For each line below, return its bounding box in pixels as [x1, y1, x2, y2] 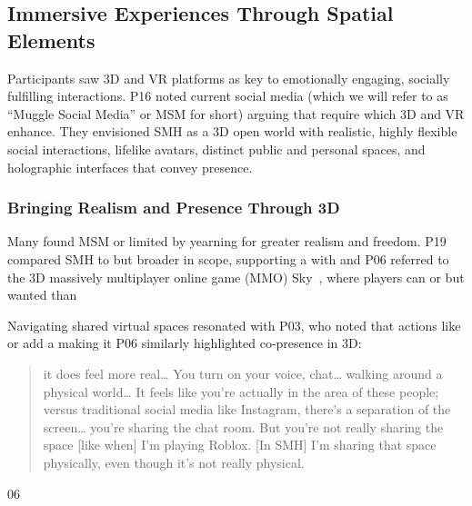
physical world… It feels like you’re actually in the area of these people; [43, 382, 439, 401]
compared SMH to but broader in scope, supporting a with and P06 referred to [7, 249, 449, 268]
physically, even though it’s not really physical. [43, 452, 305, 471]
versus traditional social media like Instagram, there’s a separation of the [43, 400, 451, 419]
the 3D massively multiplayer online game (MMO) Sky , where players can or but [7, 267, 465, 286]
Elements [7, 25, 95, 54]
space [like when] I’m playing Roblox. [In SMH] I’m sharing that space [43, 435, 437, 454]
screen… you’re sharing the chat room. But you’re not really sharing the [43, 417, 444, 436]
